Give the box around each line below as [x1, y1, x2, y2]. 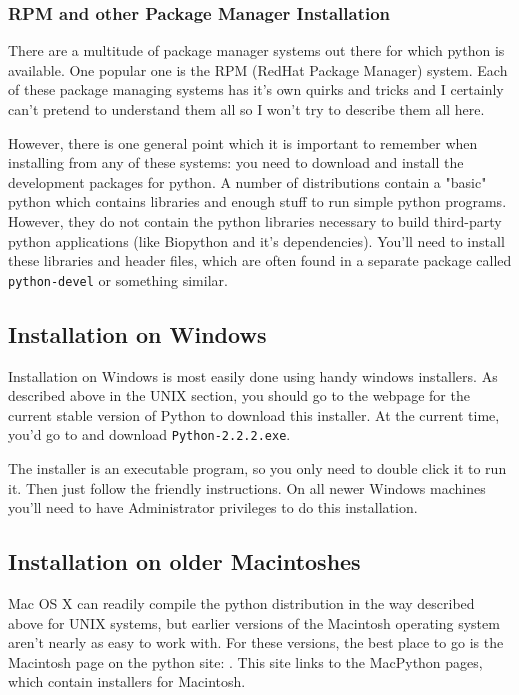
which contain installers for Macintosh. [8, 671, 246, 692]
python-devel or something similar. [8, 269, 228, 290]
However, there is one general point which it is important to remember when [8, 132, 478, 153]
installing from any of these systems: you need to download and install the [8, 152, 464, 173]
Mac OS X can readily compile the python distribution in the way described [8, 593, 475, 614]
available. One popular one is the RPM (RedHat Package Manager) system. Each [8, 59, 508, 80]
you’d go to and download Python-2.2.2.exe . [8, 424, 291, 445]
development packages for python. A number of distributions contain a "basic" [8, 171, 487, 192]
